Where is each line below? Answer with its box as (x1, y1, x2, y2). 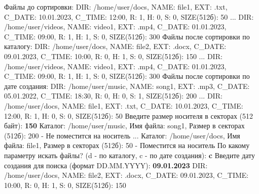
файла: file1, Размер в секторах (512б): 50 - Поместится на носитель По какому (4, 140, 250, 151)
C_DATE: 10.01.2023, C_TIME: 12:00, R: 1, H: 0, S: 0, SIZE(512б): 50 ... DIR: (4, 11, 254, 22)
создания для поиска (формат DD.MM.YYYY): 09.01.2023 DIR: (4, 160, 208, 170)
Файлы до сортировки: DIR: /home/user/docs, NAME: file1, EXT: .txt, (4, 2, 228, 12)
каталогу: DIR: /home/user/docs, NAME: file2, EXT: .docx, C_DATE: (4, 41, 227, 52)
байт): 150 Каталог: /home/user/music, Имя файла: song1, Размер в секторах (4, 120, 245, 131)
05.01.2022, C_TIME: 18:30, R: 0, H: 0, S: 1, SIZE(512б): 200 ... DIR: (4, 90, 223, 101)
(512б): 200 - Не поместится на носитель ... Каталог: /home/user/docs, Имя (4, 130, 240, 140)
